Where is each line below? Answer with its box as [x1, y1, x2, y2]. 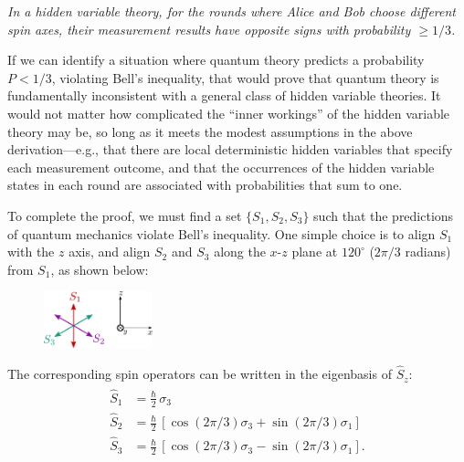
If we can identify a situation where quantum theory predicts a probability [7, 50, 425, 69]
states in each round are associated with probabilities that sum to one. [7, 175, 403, 194]
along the [214, 242, 266, 261]
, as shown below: [50, 259, 149, 278]
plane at [291, 242, 338, 261]
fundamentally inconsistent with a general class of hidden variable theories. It [7, 86, 441, 105]
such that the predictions [313, 205, 454, 225]
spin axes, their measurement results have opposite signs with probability [7, 19, 411, 38]
